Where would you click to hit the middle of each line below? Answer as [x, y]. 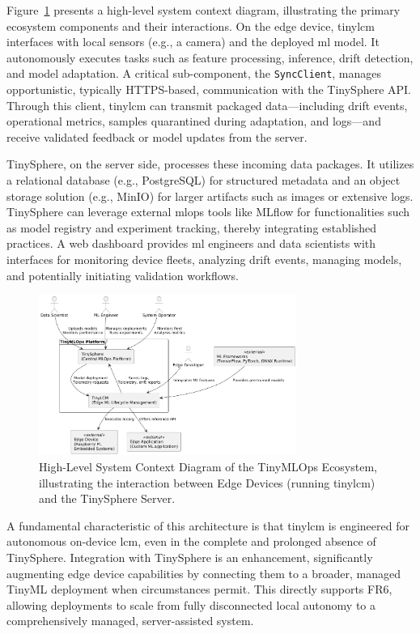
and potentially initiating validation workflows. [123, 275]
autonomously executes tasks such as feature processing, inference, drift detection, [210, 57]
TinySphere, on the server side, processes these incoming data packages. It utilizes [210, 164]
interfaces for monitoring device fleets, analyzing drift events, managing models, [204, 259]
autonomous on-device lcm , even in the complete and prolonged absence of [191, 541]
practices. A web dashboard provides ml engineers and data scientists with [191, 243]
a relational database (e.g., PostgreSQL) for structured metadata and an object [204, 180]
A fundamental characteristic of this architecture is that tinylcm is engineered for [208, 525]
